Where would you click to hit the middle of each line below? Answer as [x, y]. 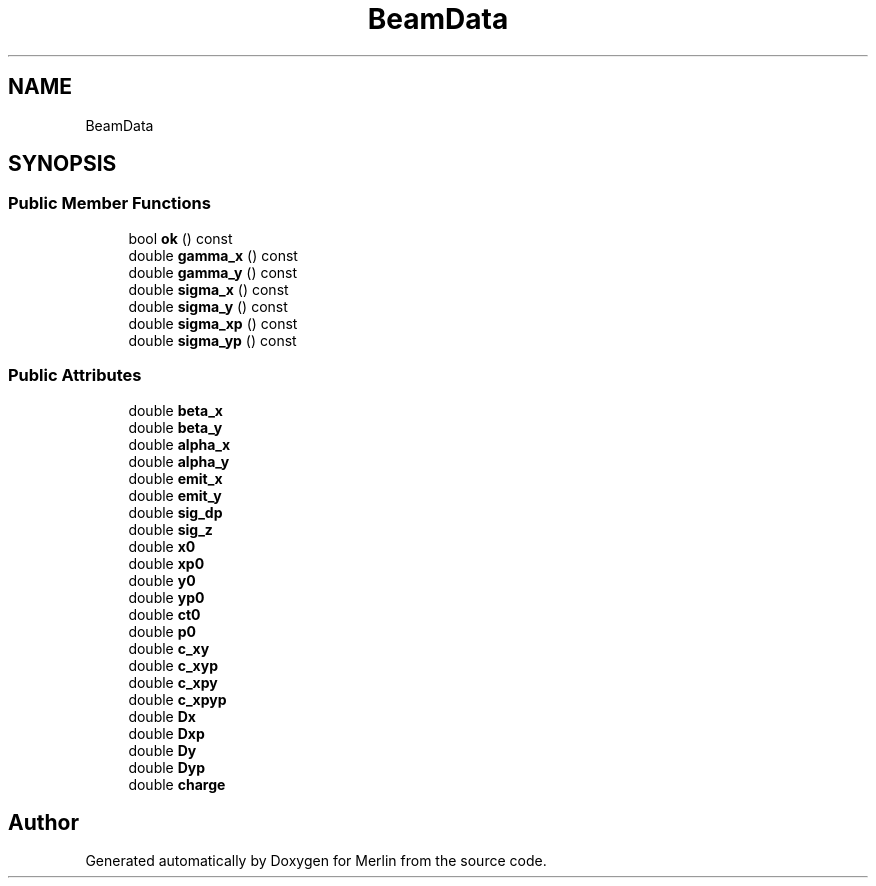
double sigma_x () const [208, 289]
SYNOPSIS [62, 164]
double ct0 [164, 614]
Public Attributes [75, 375]
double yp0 [166, 597]
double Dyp [167, 767]
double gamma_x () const [213, 255]
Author [43, 822]
